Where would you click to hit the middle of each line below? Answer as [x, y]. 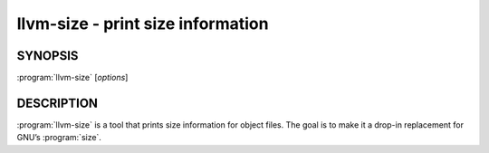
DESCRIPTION [58, 103]
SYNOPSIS [48, 56]
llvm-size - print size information [143, 24]
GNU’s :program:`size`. [59, 138]
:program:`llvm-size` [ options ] [72, 78]
